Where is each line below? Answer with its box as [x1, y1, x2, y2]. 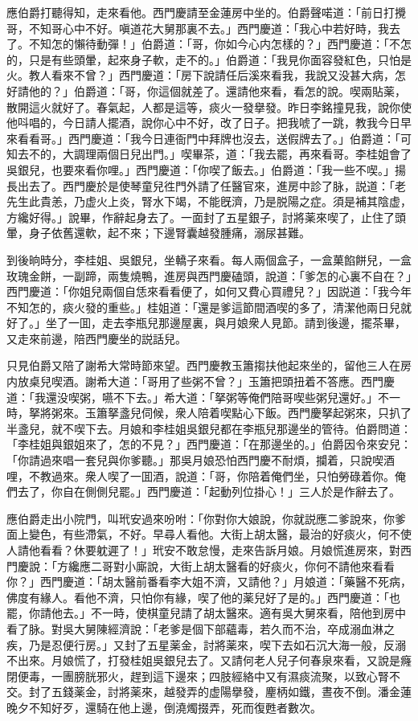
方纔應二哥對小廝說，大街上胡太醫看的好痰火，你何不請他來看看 [56, 557, 395, 574]
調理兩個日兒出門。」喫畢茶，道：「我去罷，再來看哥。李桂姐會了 [73, 145, 412, 162]
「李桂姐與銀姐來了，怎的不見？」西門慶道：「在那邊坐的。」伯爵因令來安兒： [6, 436, 412, 453]
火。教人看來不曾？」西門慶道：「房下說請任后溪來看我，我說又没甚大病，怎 [6, 67, 406, 84]
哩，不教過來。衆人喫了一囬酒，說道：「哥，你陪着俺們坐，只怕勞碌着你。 [6, 467, 395, 484]
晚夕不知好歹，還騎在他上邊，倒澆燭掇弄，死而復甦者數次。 [6, 698, 322, 715]
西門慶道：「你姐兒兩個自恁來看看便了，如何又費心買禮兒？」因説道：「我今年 [6, 283, 412, 300]
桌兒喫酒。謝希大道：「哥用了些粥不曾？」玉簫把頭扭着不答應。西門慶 [28, 373, 395, 390]
